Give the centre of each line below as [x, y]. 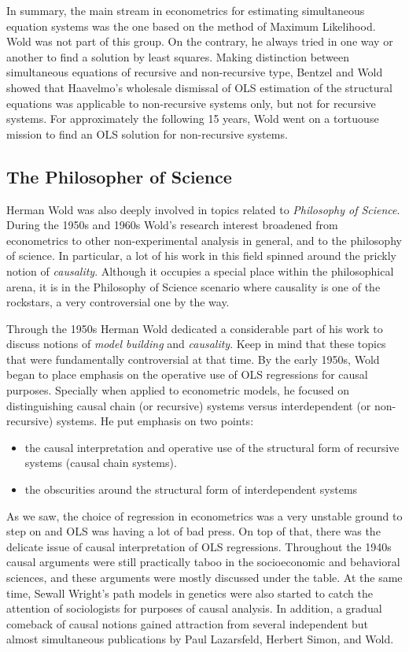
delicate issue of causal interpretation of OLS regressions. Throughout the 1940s [199, 546]
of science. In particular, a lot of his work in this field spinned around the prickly [201, 256]
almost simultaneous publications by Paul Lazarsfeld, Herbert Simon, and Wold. [200, 639]
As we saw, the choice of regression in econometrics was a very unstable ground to [204, 515]
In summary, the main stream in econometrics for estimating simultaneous [186, 10]
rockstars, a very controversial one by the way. [118, 302]
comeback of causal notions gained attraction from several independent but [188, 623]
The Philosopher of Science [119, 176]
